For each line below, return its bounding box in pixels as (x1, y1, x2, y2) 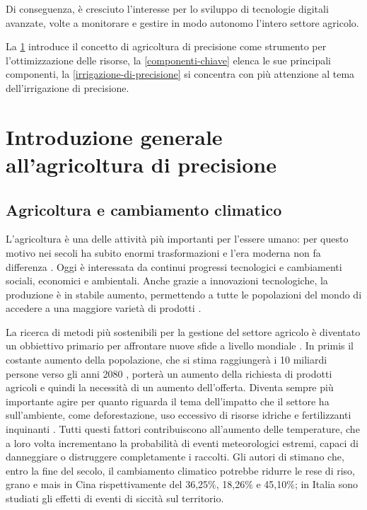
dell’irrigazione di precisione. (6, 80, 129, 95)
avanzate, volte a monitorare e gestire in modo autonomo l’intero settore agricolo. (6, 15, 359, 30)
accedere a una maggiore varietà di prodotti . (6, 301, 202, 315)
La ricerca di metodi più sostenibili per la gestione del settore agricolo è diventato (6, 324, 361, 339)
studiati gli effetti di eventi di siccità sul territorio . (6, 491, 224, 506)
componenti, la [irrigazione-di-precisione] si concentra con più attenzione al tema (6, 66, 355, 81)
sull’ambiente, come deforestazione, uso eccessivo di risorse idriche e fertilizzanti (6, 407, 351, 422)
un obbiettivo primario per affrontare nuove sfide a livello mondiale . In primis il (6, 338, 354, 353)
